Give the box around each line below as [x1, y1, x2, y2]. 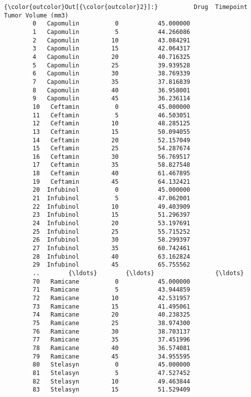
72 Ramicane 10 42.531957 [32, 294, 190, 302]
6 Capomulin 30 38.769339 [32, 70, 190, 77]
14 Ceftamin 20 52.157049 [32, 136, 190, 144]
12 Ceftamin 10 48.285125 [32, 120, 190, 127]
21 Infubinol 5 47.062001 [32, 195, 190, 202]
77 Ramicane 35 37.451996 [32, 336, 190, 344]
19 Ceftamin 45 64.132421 [32, 178, 190, 185]
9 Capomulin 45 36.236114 [32, 95, 190, 102]
